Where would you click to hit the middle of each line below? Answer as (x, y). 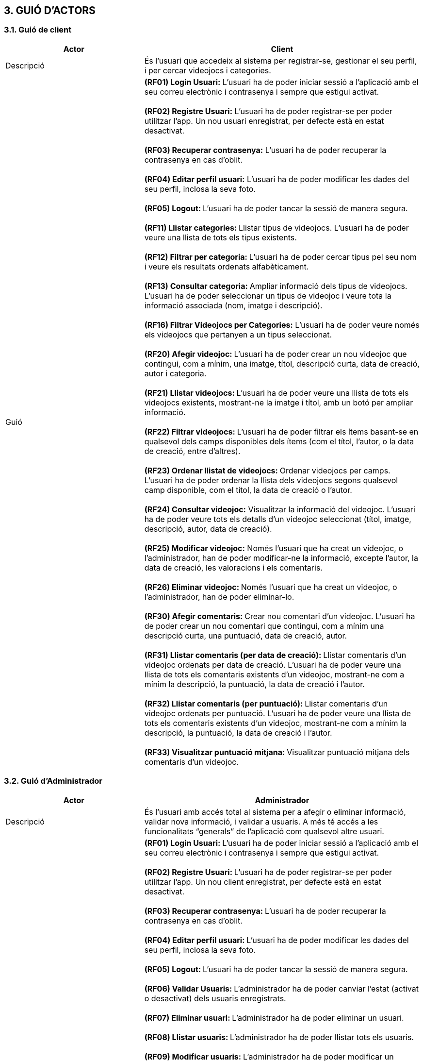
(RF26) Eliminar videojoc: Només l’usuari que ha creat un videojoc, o (271, 587)
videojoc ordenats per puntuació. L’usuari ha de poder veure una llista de (277, 713)
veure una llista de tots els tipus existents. (220, 237)
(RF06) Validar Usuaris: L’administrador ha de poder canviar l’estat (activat (281, 988)
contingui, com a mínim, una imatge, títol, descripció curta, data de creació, (282, 363)
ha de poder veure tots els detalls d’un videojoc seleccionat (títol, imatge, (278, 519)
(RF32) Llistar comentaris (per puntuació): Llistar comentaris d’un (266, 703)
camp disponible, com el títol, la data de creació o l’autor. (248, 490)
